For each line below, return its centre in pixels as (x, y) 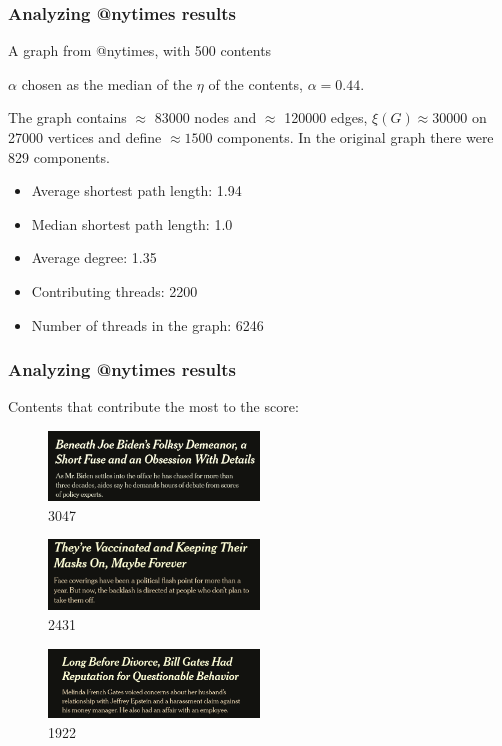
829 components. (59, 156)
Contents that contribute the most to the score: (153, 406)
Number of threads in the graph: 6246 (147, 324)
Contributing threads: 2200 (114, 290)
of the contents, (255, 83)
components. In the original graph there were (355, 137)
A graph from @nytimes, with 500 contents (140, 50)
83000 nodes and (205, 117)
